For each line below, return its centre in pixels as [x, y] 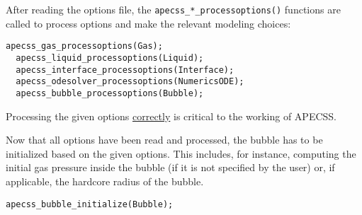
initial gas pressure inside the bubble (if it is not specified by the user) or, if [170, 167]
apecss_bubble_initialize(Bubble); [90, 204]
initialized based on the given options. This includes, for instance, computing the [181, 153]
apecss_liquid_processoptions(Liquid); [110, 58]
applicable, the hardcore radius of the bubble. [105, 181]
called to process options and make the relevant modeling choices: [148, 23]
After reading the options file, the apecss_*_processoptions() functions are [173, 9]
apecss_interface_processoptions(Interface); [125, 70]
